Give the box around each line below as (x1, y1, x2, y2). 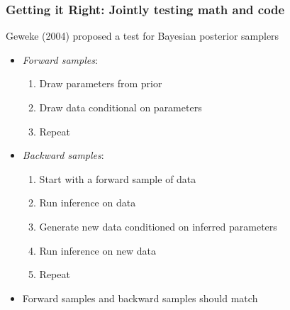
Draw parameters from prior (39, 76, 162, 91)
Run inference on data (39, 195, 136, 210)
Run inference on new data (39, 243, 156, 258)
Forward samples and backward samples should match (22, 290, 258, 305)
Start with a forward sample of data (39, 171, 196, 186)
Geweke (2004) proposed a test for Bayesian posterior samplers (6, 28, 279, 43)
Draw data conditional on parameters (39, 100, 202, 114)
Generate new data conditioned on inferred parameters (39, 218, 277, 233)
